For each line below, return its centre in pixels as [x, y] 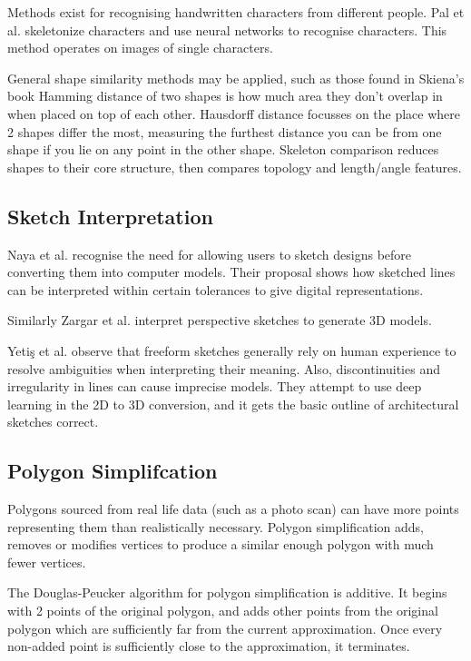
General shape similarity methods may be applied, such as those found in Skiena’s [236, 78]
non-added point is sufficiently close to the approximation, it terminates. [209, 646]
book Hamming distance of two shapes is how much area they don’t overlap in [225, 96]
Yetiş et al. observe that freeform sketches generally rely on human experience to [232, 350]
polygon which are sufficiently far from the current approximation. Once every [225, 628]
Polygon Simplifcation [113, 471]
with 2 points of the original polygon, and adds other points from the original [223, 611]
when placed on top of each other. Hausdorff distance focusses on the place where [234, 113]
